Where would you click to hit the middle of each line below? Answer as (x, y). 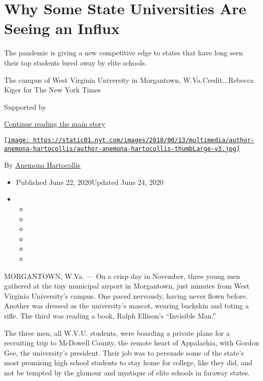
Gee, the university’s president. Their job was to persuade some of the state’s (124, 352)
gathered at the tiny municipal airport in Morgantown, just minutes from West (127, 286)
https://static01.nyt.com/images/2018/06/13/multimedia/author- (144, 140)
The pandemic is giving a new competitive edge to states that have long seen (124, 53)
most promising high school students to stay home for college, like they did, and (128, 362)
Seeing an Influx (62, 28)
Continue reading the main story (55, 124)
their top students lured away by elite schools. (76, 62)
